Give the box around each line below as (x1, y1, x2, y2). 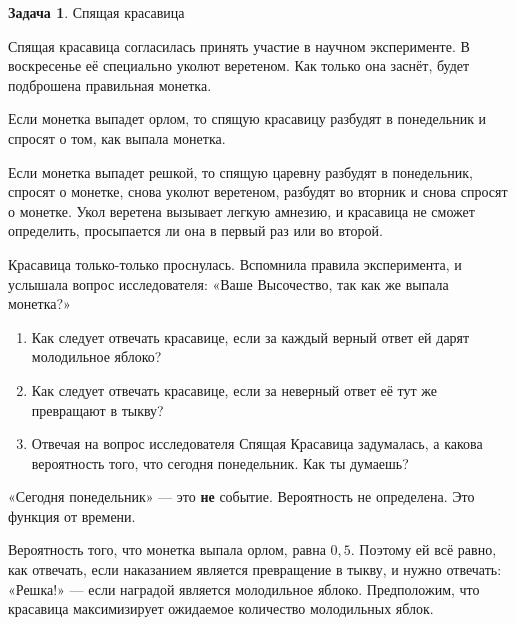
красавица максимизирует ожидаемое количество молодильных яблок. (8, 598, 434, 619)
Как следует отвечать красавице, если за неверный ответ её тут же (31, 379, 437, 400)
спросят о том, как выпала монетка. (8, 127, 226, 148)
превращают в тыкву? (31, 399, 164, 420)
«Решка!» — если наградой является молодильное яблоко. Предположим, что (8, 578, 480, 599)
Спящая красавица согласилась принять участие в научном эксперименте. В (8, 35, 470, 56)
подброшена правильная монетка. (8, 74, 212, 95)
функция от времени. (8, 505, 136, 526)
